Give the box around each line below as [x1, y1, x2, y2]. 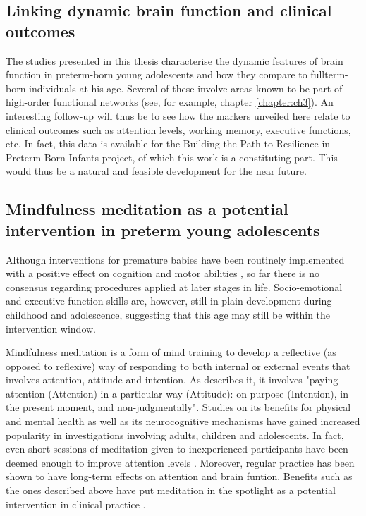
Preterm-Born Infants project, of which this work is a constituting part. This [6, 149, 338, 164]
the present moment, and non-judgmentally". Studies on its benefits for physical [6, 400, 351, 414]
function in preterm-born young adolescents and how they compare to [6, 67, 307, 82]
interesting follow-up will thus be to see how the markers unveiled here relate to [6, 108, 350, 123]
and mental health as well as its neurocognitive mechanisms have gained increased [6, 414, 360, 429]
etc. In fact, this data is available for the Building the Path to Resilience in [6, 136, 331, 151]
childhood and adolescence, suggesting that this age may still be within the [6, 307, 331, 321]
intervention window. [6, 321, 97, 336]
